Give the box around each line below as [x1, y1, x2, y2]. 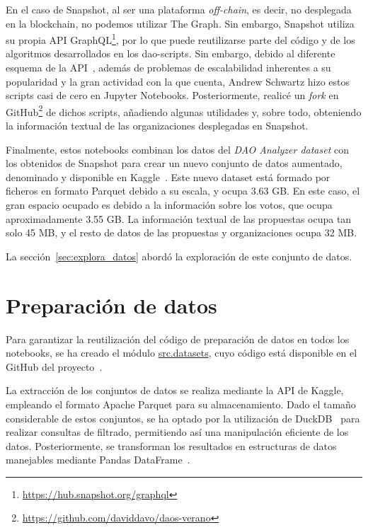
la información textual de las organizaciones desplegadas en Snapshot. [6, 118, 309, 133]
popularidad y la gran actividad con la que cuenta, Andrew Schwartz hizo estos [6, 74, 350, 88]
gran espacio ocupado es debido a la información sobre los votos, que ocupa [6, 197, 333, 212]
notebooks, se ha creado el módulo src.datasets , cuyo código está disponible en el [6, 345, 357, 360]
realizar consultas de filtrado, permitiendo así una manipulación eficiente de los [6, 425, 349, 439]
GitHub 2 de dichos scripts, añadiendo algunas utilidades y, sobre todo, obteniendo [6, 102, 362, 119]
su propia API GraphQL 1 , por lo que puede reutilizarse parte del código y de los [6, 30, 355, 47]
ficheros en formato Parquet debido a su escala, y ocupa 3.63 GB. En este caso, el [6, 183, 360, 198]
